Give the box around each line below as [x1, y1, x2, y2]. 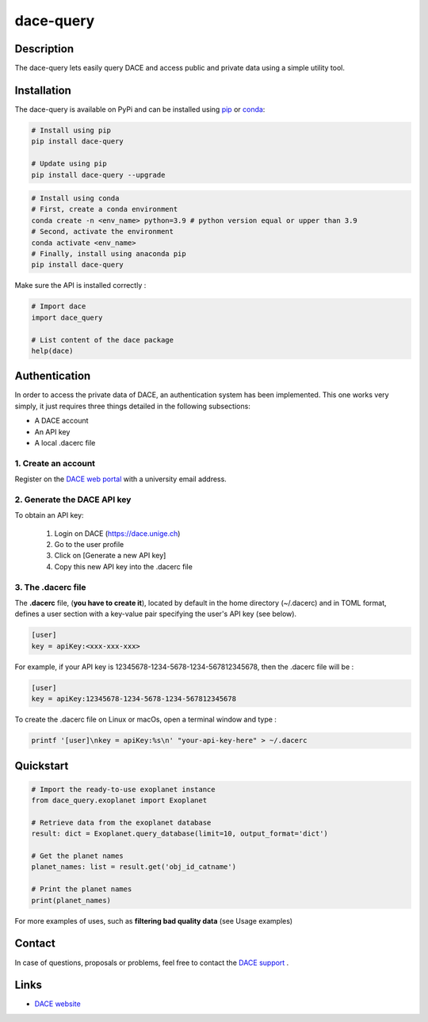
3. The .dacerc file [14, 581, 86, 592]
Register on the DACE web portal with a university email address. [14, 474, 227, 484]
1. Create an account [14, 457, 95, 469]
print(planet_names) [31, 896, 111, 905]
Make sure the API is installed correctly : [14, 281, 147, 290]
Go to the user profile [54, 540, 124, 549]
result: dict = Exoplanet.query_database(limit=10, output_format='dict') [31, 829, 329, 838]
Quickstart [14, 759, 69, 772]
